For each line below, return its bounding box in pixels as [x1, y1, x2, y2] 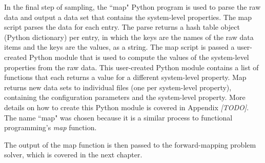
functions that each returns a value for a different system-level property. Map [4, 72, 247, 83]
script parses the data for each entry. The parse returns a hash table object [4, 22, 240, 32]
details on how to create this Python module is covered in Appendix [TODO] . [4, 101, 249, 112]
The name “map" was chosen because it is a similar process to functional [4, 112, 233, 123]
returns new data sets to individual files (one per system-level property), [4, 81, 232, 92]
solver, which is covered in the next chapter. [4, 149, 142, 160]
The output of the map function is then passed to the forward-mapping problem [4, 139, 256, 150]
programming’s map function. [4, 122, 97, 133]
